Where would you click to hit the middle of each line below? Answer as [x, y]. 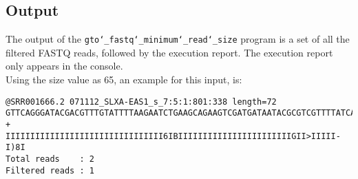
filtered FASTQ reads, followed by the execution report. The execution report [169, 52]
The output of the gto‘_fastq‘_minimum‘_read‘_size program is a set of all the [178, 39]
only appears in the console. [64, 66]
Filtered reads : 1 [50, 170]
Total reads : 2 [50, 159]
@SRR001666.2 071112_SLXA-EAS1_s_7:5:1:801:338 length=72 [141, 102]
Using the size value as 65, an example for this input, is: [124, 80]
